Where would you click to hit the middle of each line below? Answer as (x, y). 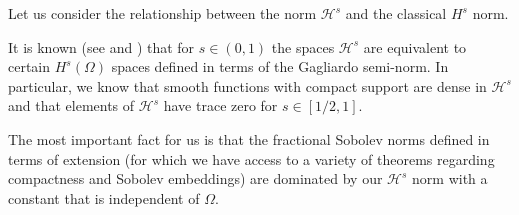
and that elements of (71, 105)
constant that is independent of (104, 197)
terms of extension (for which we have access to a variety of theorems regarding (251, 158)
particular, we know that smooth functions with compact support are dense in (247, 85)
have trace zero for (220, 105)
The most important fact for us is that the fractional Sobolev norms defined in (249, 138)
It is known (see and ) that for (101, 46)
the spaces (303, 46)
